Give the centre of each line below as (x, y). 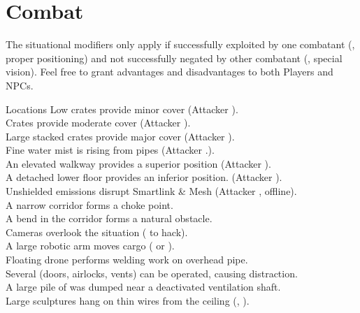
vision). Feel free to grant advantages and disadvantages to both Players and (170, 72)
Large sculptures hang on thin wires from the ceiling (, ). (128, 300)
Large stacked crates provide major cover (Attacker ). (120, 136)
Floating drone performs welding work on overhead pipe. (127, 260)
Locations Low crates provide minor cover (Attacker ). (122, 109)
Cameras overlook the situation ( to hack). (97, 232)
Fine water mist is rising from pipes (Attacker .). (110, 150)
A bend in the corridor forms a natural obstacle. (109, 218)
